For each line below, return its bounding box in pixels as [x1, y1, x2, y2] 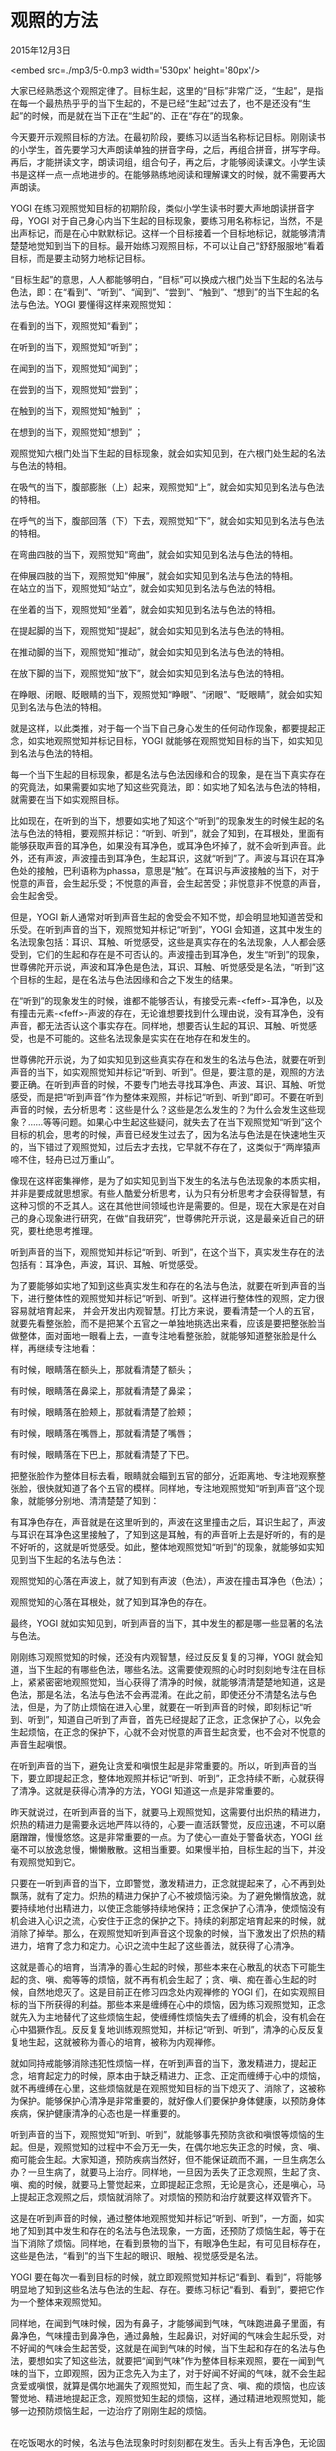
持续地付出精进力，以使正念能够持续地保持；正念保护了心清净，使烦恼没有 [18, 1902, 326, 1914]
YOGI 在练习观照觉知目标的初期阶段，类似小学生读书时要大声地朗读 [10, 202, 288, 214]
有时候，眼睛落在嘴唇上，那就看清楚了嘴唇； [10, 1427, 195, 1439]
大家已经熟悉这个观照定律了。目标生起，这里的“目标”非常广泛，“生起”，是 [10, 84, 315, 96]
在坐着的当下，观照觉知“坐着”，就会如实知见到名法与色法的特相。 [10, 603, 282, 615]
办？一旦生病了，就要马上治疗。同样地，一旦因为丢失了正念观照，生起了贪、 [10, 2166, 326, 2178]
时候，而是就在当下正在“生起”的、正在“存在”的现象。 [31, 109, 249, 121]
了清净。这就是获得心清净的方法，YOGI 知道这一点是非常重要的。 [10, 1784, 280, 1796]
